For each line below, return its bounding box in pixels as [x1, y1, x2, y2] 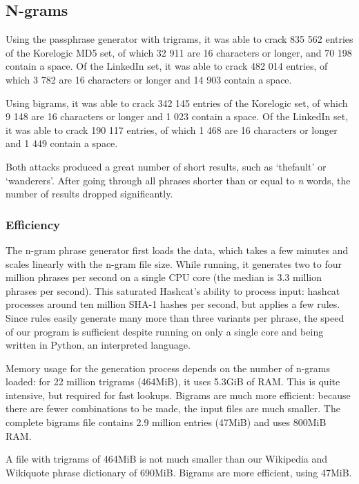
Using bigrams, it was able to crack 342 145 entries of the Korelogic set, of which [6, 95, 348, 110]
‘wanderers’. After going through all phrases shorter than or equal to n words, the [6, 173, 351, 187]
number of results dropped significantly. [6, 186, 173, 201]
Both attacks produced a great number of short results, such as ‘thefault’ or [6, 159, 327, 173]
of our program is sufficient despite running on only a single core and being [6, 324, 324, 338]
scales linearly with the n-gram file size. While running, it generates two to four [6, 256, 342, 271]
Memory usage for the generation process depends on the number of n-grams [6, 360, 330, 375]
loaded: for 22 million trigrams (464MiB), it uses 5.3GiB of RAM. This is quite [6, 374, 340, 389]
